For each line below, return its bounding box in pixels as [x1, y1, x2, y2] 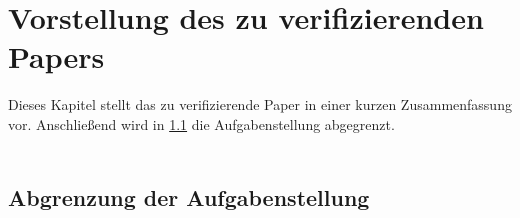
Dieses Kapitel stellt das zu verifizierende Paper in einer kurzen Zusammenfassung [8, 94, 512, 115]
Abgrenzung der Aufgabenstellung [8, 182, 370, 213]
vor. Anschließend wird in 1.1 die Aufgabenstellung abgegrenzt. [8, 113, 395, 134]
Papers [8, 36, 105, 77]
